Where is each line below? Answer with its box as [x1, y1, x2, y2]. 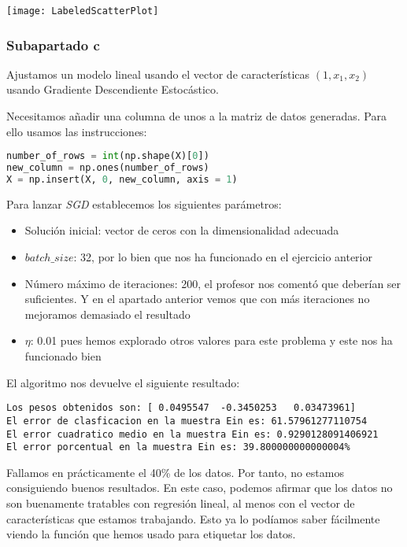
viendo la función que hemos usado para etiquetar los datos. [6, 526, 296, 542]
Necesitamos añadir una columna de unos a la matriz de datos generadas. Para [6, 108, 387, 124]
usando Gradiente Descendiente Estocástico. [6, 81, 219, 98]
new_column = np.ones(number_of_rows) [6, 162, 209, 174]
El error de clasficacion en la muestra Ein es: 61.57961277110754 [6, 415, 368, 427]
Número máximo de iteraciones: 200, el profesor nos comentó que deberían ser [24, 275, 401, 291]
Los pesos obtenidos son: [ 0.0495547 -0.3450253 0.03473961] [6, 402, 356, 414]
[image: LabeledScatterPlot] [6, 6, 159, 17]
